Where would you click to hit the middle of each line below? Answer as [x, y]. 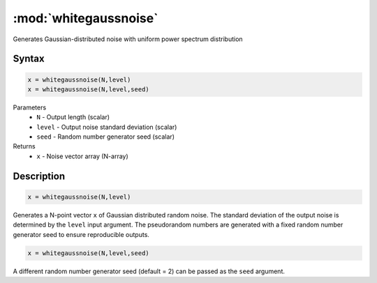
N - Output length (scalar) [73, 117]
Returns [24, 146]
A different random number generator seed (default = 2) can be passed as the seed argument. [149, 271]
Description [39, 176]
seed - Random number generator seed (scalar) [105, 137]
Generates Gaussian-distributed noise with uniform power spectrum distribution [128, 39]
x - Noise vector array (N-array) [82, 156]
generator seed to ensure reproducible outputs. [81, 234]
